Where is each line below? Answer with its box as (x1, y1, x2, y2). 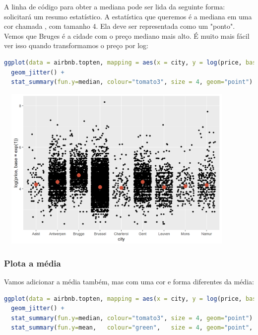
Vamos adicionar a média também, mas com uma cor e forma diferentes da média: (4, 276, 254, 286)
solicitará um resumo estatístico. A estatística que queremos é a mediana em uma (4, 11, 252, 21)
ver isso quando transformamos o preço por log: (4, 40, 149, 51)
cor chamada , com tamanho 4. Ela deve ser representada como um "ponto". (4, 21, 235, 31)
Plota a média (4, 257, 61, 269)
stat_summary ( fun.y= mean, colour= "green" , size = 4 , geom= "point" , (11, 324, 253, 332)
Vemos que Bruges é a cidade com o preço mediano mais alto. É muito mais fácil (4, 30, 250, 41)
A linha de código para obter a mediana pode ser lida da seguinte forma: (4, 1, 225, 11)
